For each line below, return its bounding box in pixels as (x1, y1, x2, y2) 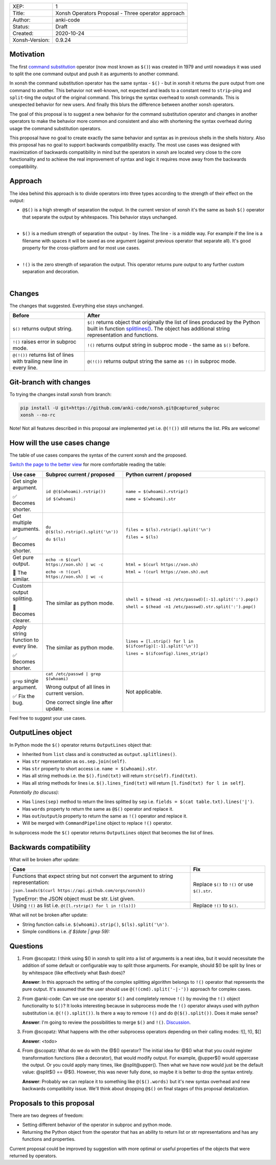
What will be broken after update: (9, 856, 80, 862)
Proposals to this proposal (9, 1098, 95, 1108)
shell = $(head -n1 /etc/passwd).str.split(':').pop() (125, 604, 256, 609)
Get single (12, 478, 37, 485)
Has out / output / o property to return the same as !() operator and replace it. (22, 813, 188, 819)
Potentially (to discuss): (9, 789, 59, 795)
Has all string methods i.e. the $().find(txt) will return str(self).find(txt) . (22, 773, 197, 779)
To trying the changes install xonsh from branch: (9, 391, 112, 397)
